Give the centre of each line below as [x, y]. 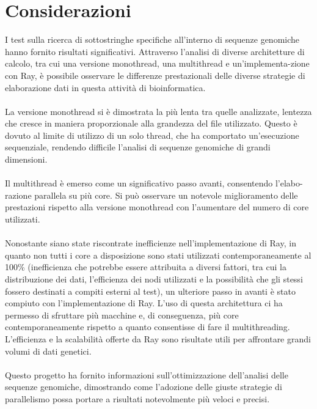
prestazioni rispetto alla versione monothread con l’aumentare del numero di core [157, 207]
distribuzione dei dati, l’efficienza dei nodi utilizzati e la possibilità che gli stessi [154, 279]
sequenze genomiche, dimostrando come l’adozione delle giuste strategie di [144, 387]
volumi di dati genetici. [48, 351]
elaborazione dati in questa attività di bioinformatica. [105, 87]
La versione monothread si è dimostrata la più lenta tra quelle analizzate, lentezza [158, 111]
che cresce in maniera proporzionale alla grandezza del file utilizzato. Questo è [151, 123]
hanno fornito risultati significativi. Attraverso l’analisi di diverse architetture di [155, 51]
